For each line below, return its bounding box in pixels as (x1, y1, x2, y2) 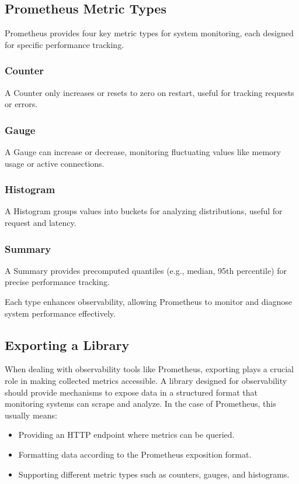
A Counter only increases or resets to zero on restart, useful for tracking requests (5, 86, 294, 98)
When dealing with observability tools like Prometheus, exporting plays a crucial (5, 363, 294, 375)
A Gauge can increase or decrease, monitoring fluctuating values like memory (5, 146, 281, 158)
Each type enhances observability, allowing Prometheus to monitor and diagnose (5, 296, 292, 308)
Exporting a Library (5, 335, 130, 353)
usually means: (5, 409, 57, 421)
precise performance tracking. (5, 276, 110, 288)
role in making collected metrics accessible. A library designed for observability (5, 375, 287, 386)
